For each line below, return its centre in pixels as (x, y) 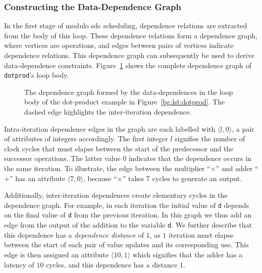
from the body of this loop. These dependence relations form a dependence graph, (131, 35)
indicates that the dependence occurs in (190, 158)
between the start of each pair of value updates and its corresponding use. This (126, 244)
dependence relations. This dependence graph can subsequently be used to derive (129, 55)
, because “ (100, 178)
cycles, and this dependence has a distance (112, 264)
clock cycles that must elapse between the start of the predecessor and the (119, 148)
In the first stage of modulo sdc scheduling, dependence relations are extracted (126, 25)
